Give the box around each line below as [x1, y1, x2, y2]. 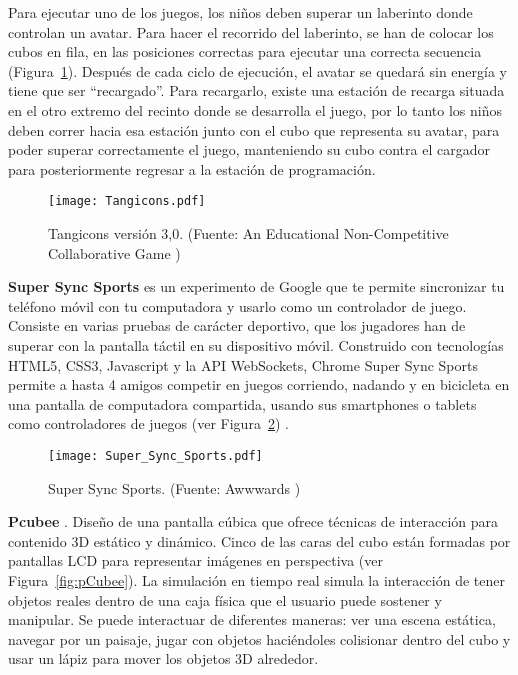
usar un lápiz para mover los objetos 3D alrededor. [8, 648, 319, 669]
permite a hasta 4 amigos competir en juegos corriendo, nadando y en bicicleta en [8, 374, 510, 395]
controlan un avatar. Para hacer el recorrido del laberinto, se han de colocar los [8, 21, 494, 42]
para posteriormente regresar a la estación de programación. [8, 158, 376, 179]
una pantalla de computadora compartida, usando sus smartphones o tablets [8, 393, 477, 414]
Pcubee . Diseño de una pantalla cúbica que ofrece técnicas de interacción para [8, 511, 498, 532]
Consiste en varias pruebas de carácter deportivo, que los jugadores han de [8, 315, 466, 336]
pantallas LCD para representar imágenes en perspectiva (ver [8, 550, 384, 571]
